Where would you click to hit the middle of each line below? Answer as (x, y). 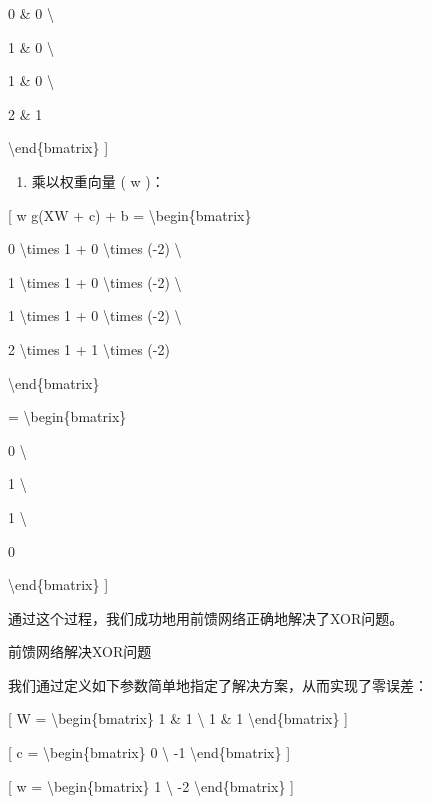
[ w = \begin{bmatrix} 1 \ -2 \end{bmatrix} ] (151, 785)
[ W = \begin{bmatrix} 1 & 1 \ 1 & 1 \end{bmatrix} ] (178, 718)
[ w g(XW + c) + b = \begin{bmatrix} (130, 214)
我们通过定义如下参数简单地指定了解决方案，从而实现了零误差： (218, 684)
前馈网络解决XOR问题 (80, 651)
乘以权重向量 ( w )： (98, 180)
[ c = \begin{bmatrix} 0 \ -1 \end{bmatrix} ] (149, 752)
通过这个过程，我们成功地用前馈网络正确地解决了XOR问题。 (206, 617)
